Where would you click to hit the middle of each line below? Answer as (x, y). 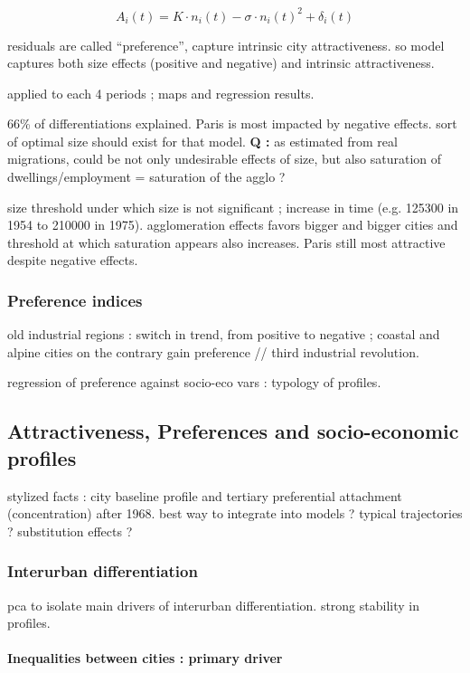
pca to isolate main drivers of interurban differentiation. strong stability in (213, 605)
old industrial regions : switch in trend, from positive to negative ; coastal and (224, 334)
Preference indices (75, 300)
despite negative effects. (73, 260)
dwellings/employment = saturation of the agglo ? (146, 177)
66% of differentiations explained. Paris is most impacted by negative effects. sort (232, 123)
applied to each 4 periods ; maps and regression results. (161, 93)
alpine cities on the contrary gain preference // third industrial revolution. (213, 351)
